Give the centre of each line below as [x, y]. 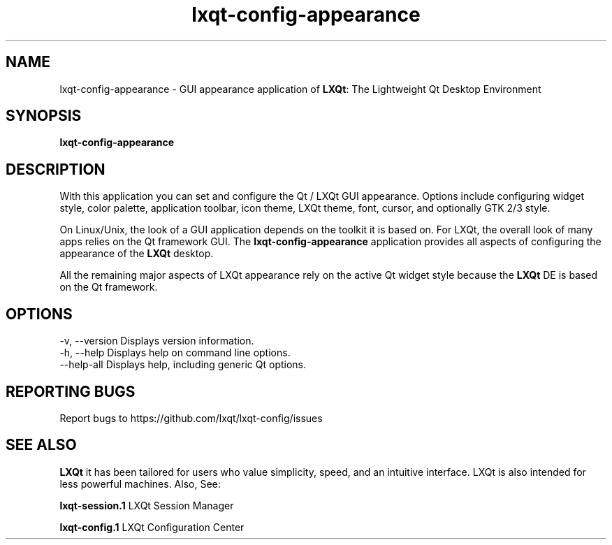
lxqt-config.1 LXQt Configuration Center [152, 527]
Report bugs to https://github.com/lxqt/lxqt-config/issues [191, 418]
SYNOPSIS [44, 116]
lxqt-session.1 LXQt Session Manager [147, 505]
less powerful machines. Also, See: [140, 484]
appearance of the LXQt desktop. [137, 254]
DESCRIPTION [56, 169]
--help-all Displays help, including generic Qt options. [183, 365]
